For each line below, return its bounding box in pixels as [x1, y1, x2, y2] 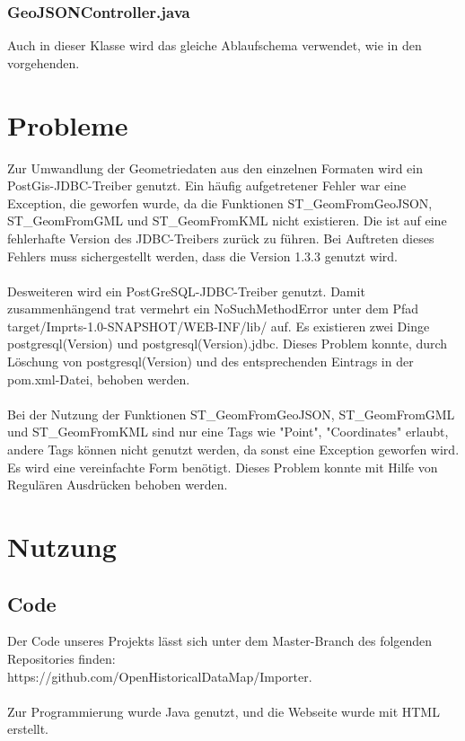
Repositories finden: [7, 648, 116, 667]
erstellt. [7, 719, 49, 738]
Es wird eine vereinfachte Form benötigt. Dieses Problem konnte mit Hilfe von [7, 457, 438, 476]
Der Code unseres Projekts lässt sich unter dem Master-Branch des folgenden [7, 631, 433, 650]
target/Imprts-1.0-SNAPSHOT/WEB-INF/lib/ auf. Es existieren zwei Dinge [7, 316, 430, 335]
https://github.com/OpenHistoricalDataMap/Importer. [7, 666, 312, 685]
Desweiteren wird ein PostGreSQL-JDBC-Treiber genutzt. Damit [7, 281, 365, 300]
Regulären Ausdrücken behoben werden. [7, 475, 228, 494]
